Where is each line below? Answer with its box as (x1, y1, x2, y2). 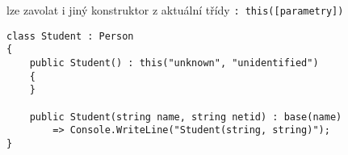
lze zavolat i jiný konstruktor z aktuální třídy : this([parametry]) (6, 2, 344, 18)
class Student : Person (6, 30, 134, 42)
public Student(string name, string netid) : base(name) (29, 111, 342, 123)
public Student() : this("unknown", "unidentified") (29, 57, 319, 69)
